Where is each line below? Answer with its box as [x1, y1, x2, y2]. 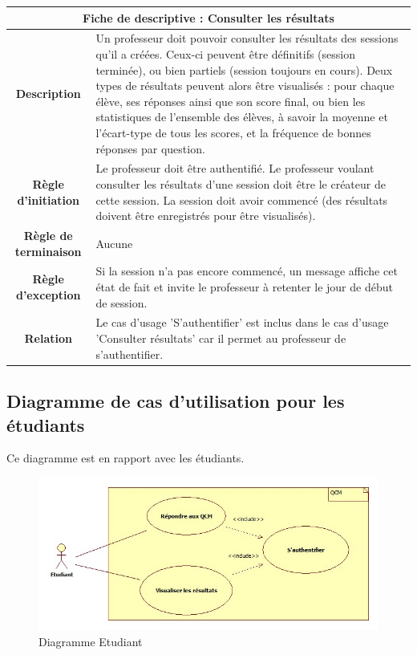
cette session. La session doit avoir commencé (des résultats [95, 191, 388, 208]
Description [15, 84, 81, 101]
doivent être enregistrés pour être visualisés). [95, 207, 316, 224]
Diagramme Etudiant [38, 633, 143, 649]
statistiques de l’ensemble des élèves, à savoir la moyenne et [95, 108, 388, 125]
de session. [95, 294, 148, 311]
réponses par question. [95, 140, 205, 157]
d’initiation [17, 191, 79, 208]
